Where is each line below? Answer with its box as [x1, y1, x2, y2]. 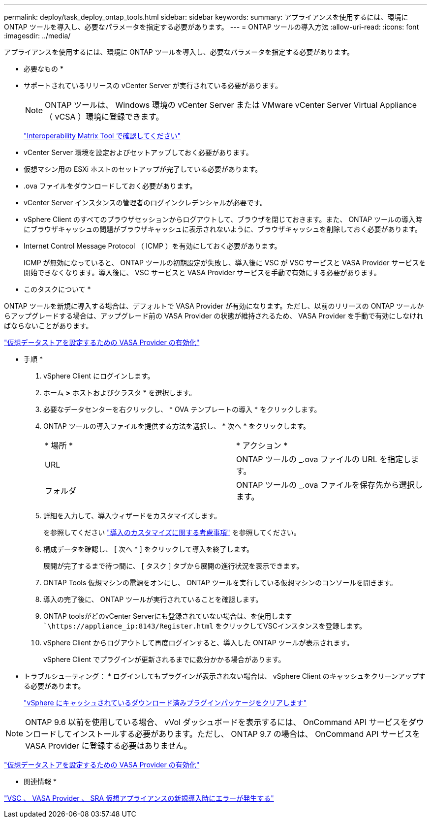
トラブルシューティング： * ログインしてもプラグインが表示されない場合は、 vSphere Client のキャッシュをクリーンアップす [24, 672, 426, 680]
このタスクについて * [24, 285, 91, 293]
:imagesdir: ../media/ [4, 32, 71, 40]
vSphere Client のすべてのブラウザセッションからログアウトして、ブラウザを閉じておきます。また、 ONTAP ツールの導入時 [24, 215, 423, 223]
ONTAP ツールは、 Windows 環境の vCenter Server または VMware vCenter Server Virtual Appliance [45, 100, 417, 110]
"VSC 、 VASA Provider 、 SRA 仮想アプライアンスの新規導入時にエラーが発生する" [4, 794, 274, 802]
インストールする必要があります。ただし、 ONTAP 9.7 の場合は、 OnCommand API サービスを [72, 729, 420, 739]
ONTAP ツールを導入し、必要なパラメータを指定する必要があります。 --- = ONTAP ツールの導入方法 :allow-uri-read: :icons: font [4, 23, 419, 31]
